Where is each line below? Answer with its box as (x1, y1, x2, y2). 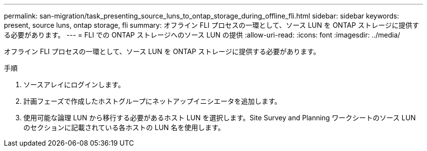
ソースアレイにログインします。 (23, 80, 125, 89)
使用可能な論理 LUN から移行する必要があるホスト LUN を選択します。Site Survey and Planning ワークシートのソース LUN (23, 113, 416, 122)
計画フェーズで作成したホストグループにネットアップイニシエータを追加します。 (23, 97, 282, 105)
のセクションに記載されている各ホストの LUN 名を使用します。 (23, 123, 225, 132)
